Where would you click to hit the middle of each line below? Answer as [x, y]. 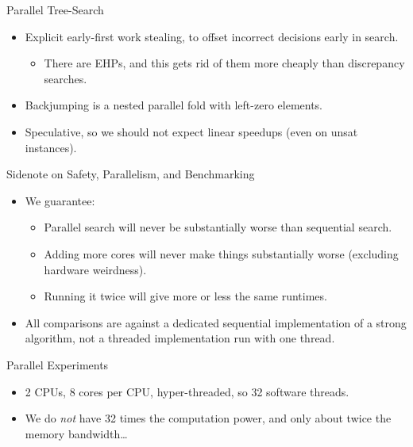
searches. [66, 78]
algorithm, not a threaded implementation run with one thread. [180, 338]
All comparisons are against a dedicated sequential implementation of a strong [216, 322]
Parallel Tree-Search [55, 10]
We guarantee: [60, 200]
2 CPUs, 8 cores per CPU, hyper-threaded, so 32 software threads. [187, 391]
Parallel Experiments [58, 364]
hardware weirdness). [95, 269]
